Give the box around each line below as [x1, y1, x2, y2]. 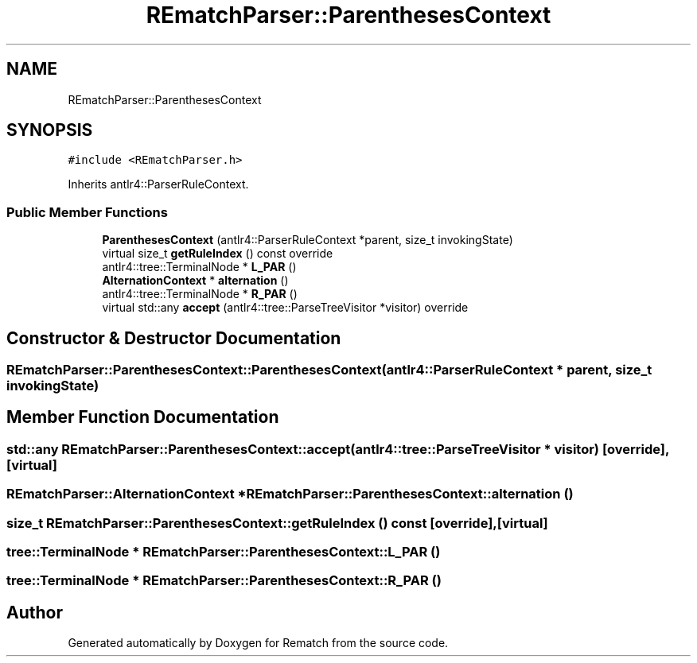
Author [6, 602, 63, 622]
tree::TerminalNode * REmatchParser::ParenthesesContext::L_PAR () [6, 544, 441, 560]
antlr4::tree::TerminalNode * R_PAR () [102, 287, 298, 301]
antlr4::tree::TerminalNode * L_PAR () [102, 260, 297, 274]
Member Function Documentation [6, 407, 279, 428]
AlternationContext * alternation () [102, 273, 289, 288]
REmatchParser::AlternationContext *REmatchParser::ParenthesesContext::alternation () [6, 486, 574, 502]
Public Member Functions [6, 204, 168, 220]
